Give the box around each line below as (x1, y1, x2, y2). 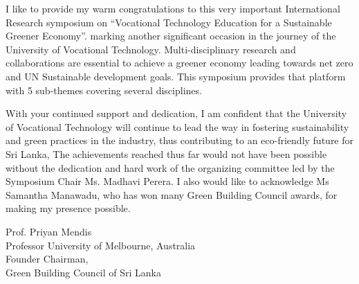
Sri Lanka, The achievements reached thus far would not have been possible (6, 146, 327, 161)
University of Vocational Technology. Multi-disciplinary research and (6, 42, 296, 56)
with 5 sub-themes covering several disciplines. (6, 82, 202, 97)
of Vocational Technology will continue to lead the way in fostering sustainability (6, 119, 349, 134)
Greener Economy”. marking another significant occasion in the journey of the (6, 28, 336, 43)
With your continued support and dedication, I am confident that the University (6, 106, 347, 121)
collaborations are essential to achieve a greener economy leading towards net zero (6, 55, 353, 70)
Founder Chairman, (6, 251, 89, 266)
